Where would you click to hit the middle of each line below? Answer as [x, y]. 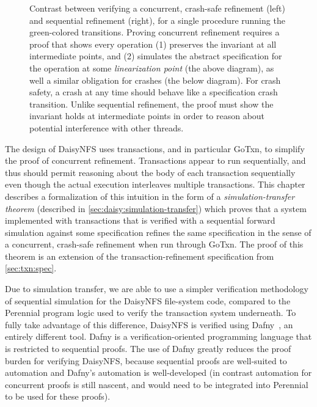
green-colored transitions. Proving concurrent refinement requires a [155, 32]
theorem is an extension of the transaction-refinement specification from [140, 256]
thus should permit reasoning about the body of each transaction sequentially [150, 172]
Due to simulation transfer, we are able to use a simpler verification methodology [157, 289]
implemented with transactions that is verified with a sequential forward [140, 220]
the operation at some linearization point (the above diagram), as [152, 68]
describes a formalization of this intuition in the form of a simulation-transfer [150, 196]
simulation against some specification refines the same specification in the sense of [158, 232]
